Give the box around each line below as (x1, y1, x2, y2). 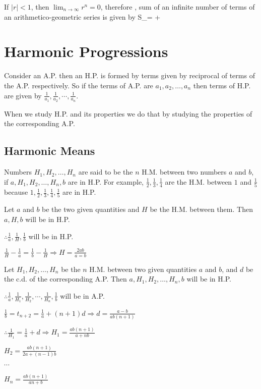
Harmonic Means (4, 143, 95, 158)
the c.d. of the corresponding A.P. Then (4, 273, 127, 284)
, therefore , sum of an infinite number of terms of (100, 2, 255, 12)
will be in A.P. (60, 290, 105, 301)
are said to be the (78, 166, 133, 177)
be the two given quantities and (42, 204, 140, 214)
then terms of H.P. (193, 80, 251, 90)
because (4, 187, 28, 197)
